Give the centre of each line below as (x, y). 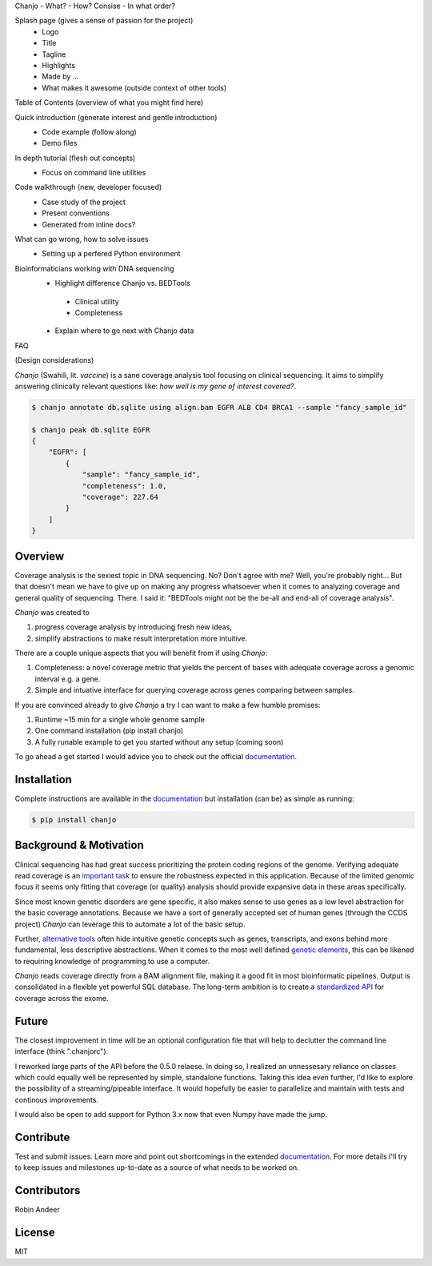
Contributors (48, 1190)
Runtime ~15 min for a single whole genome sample (120, 720)
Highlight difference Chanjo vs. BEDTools (123, 283)
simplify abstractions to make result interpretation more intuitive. (141, 638)
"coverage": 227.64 (120, 497)
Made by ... (60, 77)
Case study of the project (84, 202)
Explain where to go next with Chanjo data (124, 331)
